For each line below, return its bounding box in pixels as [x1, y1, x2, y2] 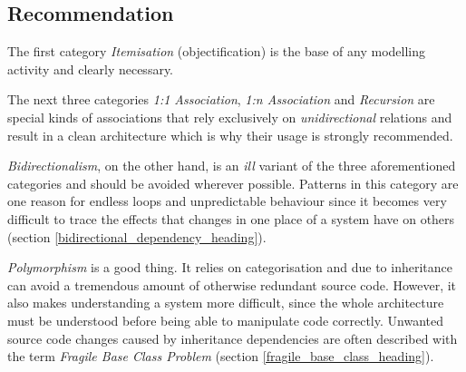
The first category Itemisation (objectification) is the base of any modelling [7, 42, 426, 61]
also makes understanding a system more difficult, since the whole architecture [7, 293, 444, 312]
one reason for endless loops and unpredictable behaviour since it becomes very [7, 191, 447, 210]
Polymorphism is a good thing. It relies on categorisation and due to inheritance [7, 258, 452, 277]
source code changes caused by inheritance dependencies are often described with [7, 328, 458, 348]
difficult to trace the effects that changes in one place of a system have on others [7, 209, 455, 228]
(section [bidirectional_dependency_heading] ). [7, 227, 267, 246]
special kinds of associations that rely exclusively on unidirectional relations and [7, 107, 452, 126]
